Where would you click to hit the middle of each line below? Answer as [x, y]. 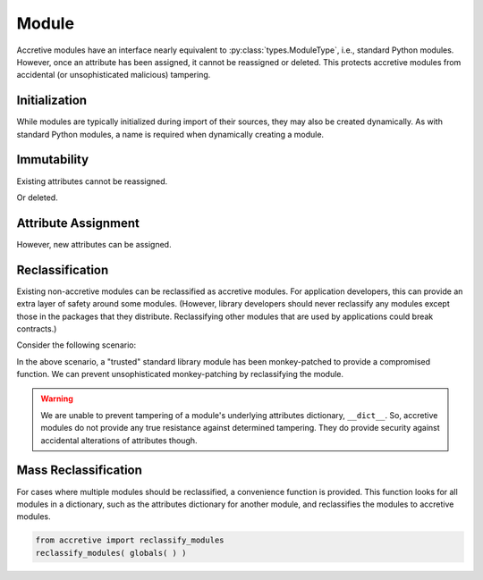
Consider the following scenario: [76, 345]
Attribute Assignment [78, 223]
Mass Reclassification [80, 471]
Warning [57, 399]
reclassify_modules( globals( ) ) [111, 553]
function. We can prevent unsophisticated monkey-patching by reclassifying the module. [180, 374]
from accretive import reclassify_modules [130, 540]
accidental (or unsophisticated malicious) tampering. [114, 75]
